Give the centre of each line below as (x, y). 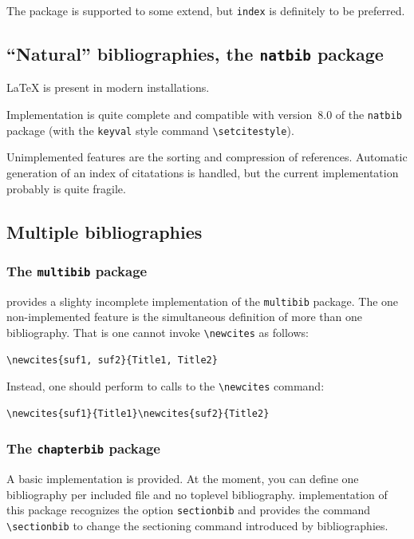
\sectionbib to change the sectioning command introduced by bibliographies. (197, 526)
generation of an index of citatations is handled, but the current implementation (203, 172)
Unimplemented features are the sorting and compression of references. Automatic (207, 157)
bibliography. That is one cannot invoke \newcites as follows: (158, 332)
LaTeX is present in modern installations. (108, 87)
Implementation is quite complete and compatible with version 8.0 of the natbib (204, 115)
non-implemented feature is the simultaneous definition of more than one (184, 317)
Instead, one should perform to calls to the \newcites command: (166, 386)
